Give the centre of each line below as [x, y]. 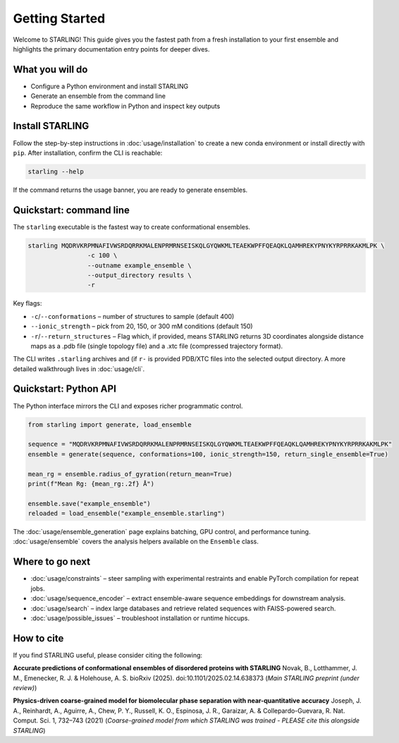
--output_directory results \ [139, 275]
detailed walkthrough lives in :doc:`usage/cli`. [79, 369]
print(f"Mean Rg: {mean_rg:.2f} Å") [91, 484]
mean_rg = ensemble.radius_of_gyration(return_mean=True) [130, 474]
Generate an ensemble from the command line [98, 96]
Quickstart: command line [72, 210]
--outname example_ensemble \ [139, 265]
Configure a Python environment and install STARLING [110, 86]
